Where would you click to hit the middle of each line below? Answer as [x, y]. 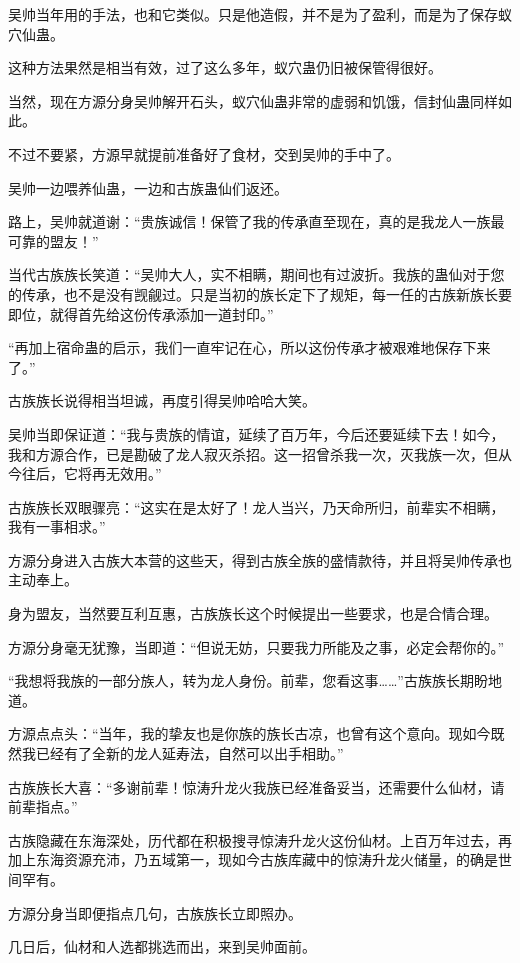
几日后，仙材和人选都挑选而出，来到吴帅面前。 [162, 946]
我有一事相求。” [57, 526]
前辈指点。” [43, 806]
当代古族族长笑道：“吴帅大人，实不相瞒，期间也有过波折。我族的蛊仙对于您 [256, 274]
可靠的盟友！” [53, 240]
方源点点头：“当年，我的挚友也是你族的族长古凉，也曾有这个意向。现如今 [249, 733]
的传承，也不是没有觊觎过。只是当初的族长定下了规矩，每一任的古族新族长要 [260, 293]
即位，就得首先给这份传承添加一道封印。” [141, 313]
